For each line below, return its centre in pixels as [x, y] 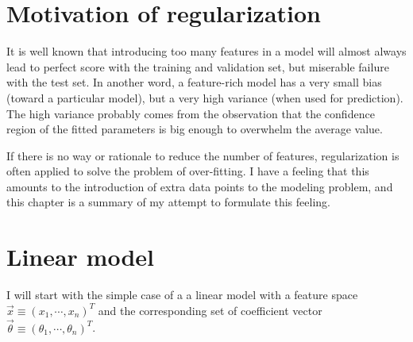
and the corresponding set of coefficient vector [210, 310]
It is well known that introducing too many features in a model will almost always [206, 51]
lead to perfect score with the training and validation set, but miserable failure [198, 66]
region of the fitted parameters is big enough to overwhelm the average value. [195, 129]
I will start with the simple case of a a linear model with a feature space [182, 295]
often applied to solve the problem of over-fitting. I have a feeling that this [188, 171]
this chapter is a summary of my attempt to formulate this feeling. [168, 202]
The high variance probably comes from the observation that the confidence [191, 113]
